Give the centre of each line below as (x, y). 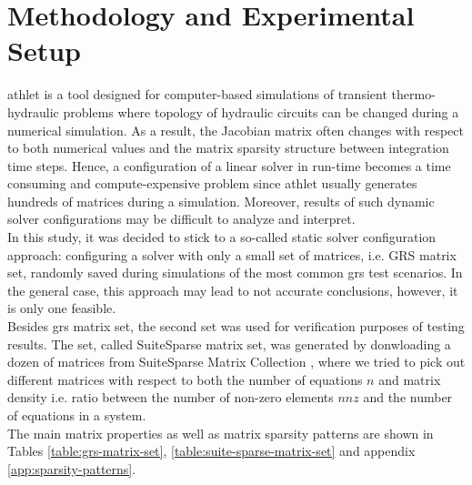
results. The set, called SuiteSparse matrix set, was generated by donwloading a (229, 344)
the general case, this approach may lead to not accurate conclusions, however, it (233, 290)
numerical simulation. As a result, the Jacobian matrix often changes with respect (236, 130)
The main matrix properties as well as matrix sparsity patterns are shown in (221, 433)
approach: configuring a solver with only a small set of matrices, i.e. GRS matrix (232, 254)
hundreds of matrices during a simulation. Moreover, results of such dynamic (221, 201)
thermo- (413, 94)
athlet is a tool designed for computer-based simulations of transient (197, 94)
